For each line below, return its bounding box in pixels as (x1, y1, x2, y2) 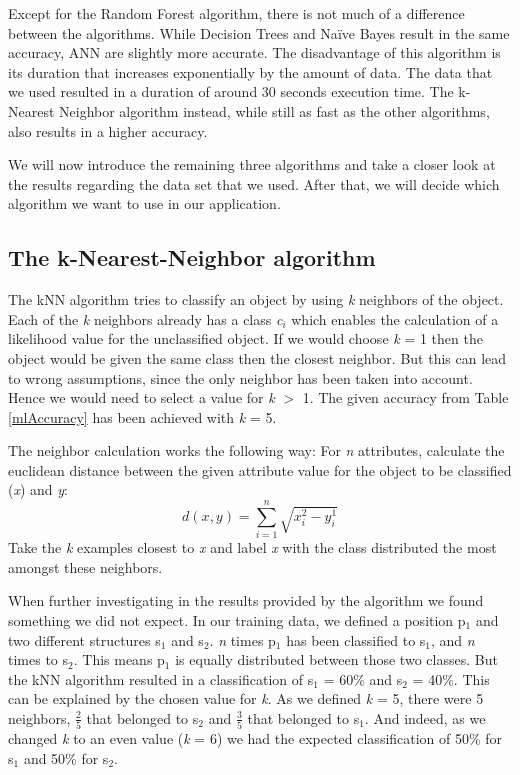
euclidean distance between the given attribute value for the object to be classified (8, 459, 512, 480)
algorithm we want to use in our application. (8, 193, 281, 214)
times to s (8, 649, 69, 670)
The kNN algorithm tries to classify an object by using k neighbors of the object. (8, 289, 504, 310)
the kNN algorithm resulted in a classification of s (8, 668, 314, 689)
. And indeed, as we (364, 707, 486, 728)
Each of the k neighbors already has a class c (8, 308, 283, 329)
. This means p (73, 649, 165, 670)
